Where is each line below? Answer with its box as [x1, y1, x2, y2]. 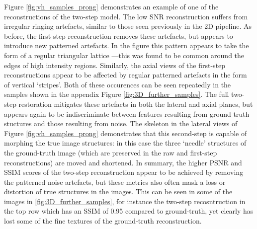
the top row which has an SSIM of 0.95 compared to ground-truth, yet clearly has [4, 206, 254, 216]
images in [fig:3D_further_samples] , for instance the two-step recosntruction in [4, 196, 246, 206]
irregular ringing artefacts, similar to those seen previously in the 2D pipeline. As [4, 21, 252, 31]
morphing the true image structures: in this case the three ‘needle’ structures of [4, 138, 247, 148]
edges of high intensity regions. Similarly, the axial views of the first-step [4, 60, 226, 70]
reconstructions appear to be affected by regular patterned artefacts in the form [4, 70, 247, 80]
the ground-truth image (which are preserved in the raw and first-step [4, 147, 217, 157]
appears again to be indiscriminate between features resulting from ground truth [4, 108, 250, 119]
